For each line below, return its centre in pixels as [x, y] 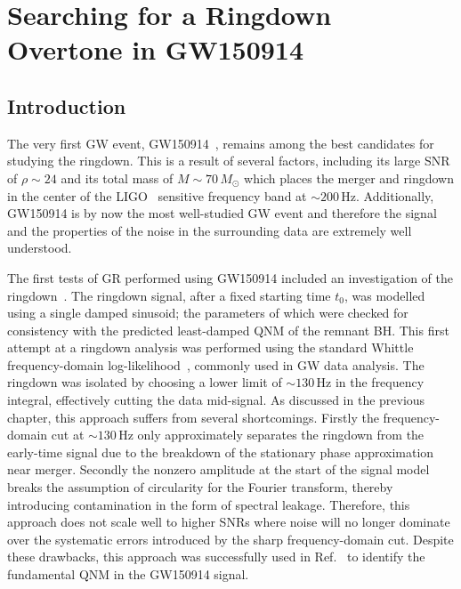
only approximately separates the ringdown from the [281, 435]
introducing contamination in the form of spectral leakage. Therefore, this [209, 504]
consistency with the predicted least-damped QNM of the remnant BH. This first [228, 330]
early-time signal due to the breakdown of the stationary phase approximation [221, 452]
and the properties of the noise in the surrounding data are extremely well [210, 230]
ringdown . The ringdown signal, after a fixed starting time [169, 295]
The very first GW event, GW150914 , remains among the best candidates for [221, 143]
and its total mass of [117, 178]
